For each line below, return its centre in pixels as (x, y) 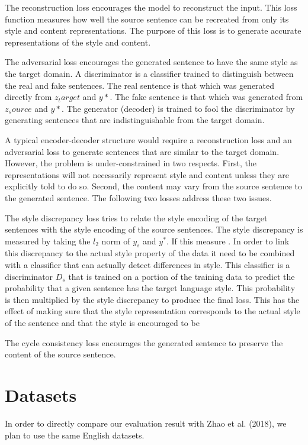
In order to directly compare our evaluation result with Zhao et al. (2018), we (146, 423)
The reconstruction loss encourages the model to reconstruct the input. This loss (151, 7)
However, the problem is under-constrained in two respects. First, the (131, 163)
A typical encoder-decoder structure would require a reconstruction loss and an (148, 139)
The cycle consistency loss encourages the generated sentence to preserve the (144, 342)
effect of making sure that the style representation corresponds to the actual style (153, 311)
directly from (28, 97)
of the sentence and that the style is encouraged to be (102, 323)
